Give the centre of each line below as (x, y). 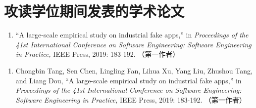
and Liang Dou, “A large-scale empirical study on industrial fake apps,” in (128, 80)
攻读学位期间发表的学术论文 (94, 11)
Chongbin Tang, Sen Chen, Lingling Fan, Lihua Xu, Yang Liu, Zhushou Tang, (134, 70)
